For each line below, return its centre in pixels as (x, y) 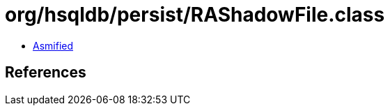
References (46, 73)
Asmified (53, 45)
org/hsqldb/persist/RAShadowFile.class (195, 15)
